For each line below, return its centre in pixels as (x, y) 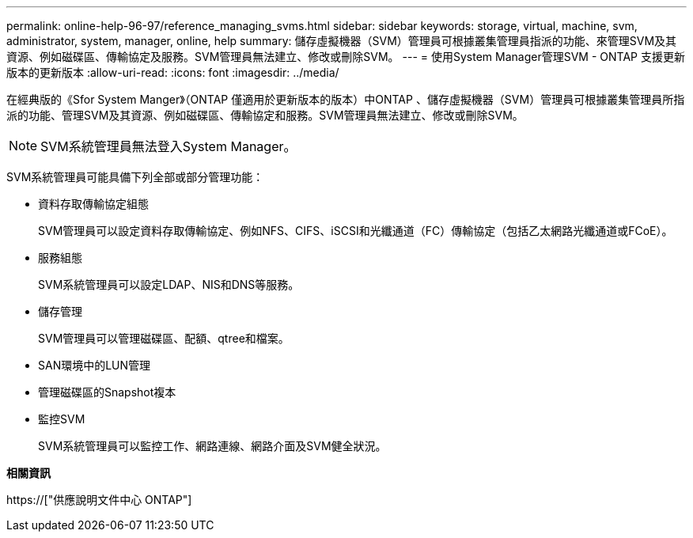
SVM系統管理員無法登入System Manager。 (169, 146)
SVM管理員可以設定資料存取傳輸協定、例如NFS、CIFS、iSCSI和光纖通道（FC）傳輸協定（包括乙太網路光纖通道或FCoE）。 (356, 231)
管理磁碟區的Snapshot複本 (107, 392)
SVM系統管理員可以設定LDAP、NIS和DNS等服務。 (169, 284)
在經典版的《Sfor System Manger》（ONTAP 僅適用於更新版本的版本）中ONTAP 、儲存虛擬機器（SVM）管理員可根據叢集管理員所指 (346, 99)
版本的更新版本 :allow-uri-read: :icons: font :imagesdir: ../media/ (173, 72)
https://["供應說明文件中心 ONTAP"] (99, 500)
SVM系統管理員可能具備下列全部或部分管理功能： (135, 177)
